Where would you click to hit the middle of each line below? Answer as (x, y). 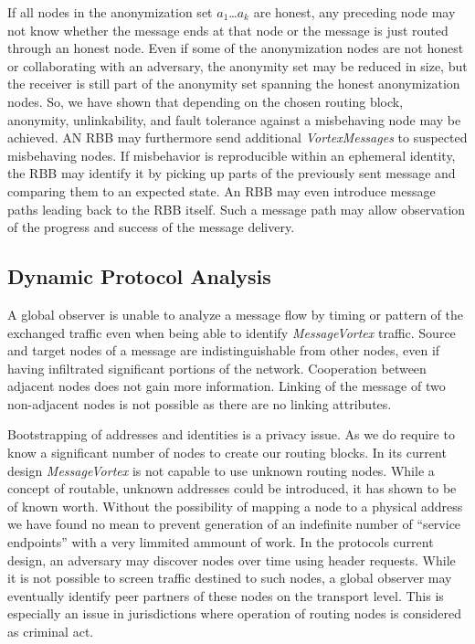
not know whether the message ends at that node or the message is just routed (228, 30)
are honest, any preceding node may (354, 12)
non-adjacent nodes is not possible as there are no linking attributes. (200, 403)
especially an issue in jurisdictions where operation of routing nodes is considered (235, 613)
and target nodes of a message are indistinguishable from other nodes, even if (224, 350)
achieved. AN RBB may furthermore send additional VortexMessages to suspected (237, 137)
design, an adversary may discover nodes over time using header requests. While (232, 560)
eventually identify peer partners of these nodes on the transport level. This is (226, 595)
